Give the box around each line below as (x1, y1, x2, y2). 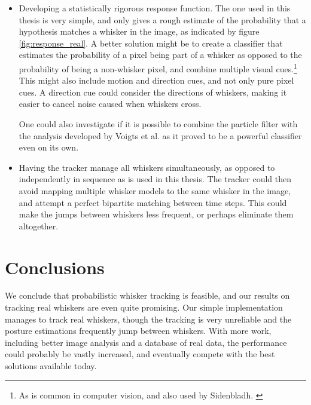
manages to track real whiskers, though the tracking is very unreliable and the (5, 312, 292, 325)
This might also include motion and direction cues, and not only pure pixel (19, 74, 294, 87)
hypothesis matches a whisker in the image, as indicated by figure (19, 25, 260, 38)
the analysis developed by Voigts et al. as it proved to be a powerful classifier (19, 129, 302, 142)
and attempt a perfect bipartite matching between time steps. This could (19, 196, 287, 208)
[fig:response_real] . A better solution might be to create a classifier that (19, 36, 283, 49)
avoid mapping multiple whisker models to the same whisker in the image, (19, 184, 291, 197)
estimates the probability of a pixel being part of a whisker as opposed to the (19, 48, 302, 61)
